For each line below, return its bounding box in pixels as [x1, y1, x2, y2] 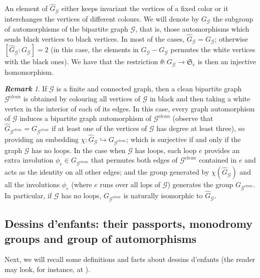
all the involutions [5, 179, 60, 190]
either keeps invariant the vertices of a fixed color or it [61, 3, 228, 14]
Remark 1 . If [5, 83, 47, 94]
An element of [5, 3, 48, 14]
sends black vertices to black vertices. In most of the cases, [5, 33, 185, 44]
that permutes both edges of [91, 155, 178, 165]
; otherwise [214, 33, 248, 44]
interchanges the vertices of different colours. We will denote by [5, 13, 199, 24]
